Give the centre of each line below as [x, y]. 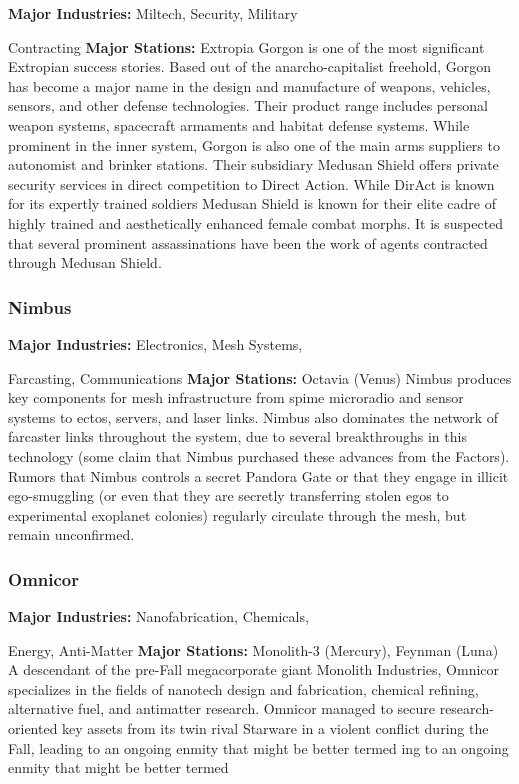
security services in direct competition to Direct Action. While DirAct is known [251, 183]
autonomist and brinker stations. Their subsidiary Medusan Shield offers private [253, 164]
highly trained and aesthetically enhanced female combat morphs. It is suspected [256, 222]
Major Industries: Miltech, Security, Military [153, 13]
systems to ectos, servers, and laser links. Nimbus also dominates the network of [253, 416]
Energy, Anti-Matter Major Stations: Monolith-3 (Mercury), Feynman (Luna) [253, 649]
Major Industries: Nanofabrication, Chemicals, [158, 616]
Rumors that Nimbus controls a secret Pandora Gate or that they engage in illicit [258, 475]
